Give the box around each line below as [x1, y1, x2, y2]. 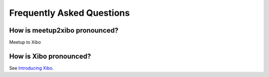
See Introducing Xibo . [9, 65, 54, 71]
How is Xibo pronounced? [9, 52, 91, 60]
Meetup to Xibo [9, 39, 41, 45]
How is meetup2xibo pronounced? [9, 26, 119, 35]
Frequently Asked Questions [9, 7, 130, 18]
